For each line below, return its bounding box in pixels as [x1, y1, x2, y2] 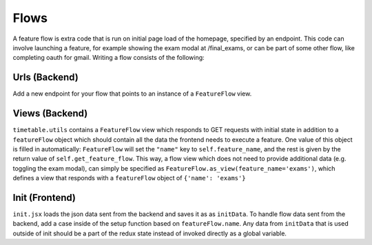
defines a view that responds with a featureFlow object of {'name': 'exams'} [12, 174, 246, 182]
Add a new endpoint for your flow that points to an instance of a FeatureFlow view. [12, 89, 252, 98]
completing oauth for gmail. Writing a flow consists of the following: [12, 54, 205, 62]
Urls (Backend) [12, 72, 79, 83]
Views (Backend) [12, 107, 88, 120]
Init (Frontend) [12, 191, 76, 203]
